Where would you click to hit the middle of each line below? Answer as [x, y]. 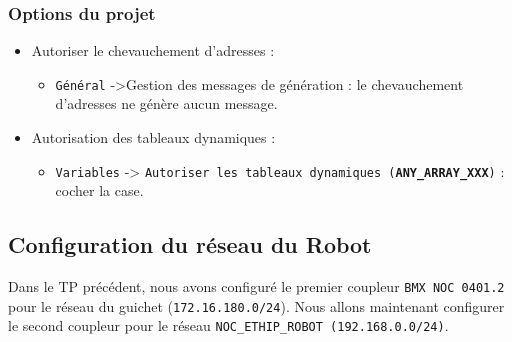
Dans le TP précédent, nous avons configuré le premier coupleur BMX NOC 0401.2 [256, 286]
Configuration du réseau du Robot [190, 244]
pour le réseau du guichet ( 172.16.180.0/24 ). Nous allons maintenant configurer [256, 305]
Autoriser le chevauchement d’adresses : [153, 50]
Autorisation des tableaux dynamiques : [153, 137]
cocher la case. [99, 190]
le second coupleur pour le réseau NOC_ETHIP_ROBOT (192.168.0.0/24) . [228, 325]
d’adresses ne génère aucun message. [166, 103]
